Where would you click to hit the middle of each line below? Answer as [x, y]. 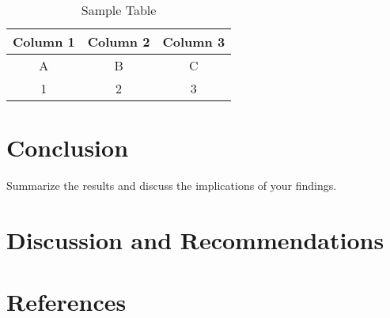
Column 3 [194, 42]
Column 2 [119, 42]
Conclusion [68, 148]
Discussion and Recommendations [195, 239]
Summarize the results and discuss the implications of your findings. [172, 185]
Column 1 [44, 42]
